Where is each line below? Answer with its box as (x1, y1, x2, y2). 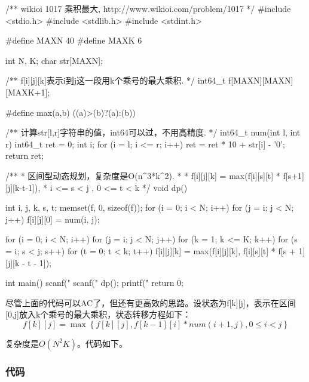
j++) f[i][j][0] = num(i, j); (5, 212, 100, 225)
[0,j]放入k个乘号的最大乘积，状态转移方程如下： (5, 308, 191, 321)
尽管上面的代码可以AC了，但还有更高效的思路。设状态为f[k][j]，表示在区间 (5, 296, 296, 309)
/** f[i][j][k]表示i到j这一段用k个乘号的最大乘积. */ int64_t (5, 74, 226, 87)
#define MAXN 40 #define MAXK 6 (5, 34, 142, 47)
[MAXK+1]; (5, 85, 50, 98)
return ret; (5, 149, 44, 162)
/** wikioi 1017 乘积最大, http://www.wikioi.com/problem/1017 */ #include (5, 2, 291, 14)
